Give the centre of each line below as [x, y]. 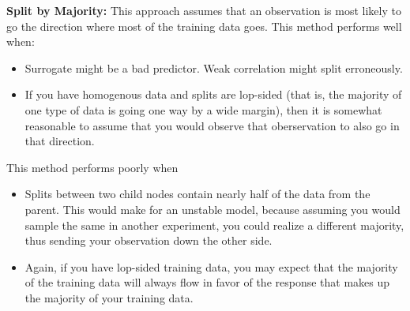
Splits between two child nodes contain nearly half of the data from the [197, 194]
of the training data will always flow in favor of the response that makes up [207, 282]
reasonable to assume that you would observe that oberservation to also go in [212, 125]
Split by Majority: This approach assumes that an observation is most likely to [204, 10]
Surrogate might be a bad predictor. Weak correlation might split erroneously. [214, 67]
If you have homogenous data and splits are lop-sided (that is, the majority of [213, 94]
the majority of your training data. [109, 297]
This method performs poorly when [92, 167]
